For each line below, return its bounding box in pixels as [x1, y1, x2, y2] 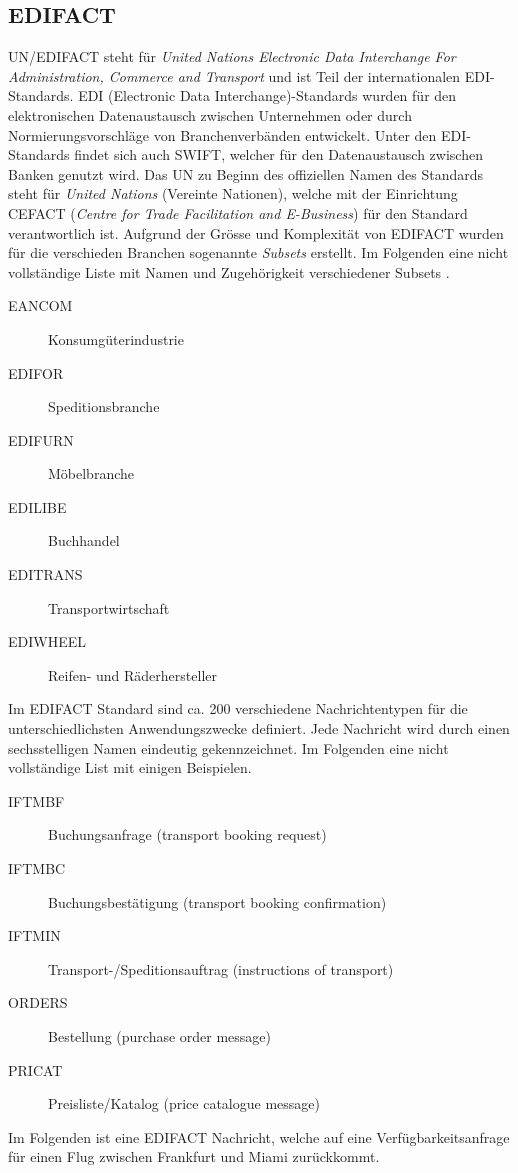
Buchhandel [48, 530, 120, 551]
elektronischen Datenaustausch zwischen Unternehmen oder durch [8, 104, 412, 125]
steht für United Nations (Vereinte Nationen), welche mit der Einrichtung [8, 183, 458, 204]
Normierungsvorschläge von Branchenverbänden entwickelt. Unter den [8, 124, 437, 145]
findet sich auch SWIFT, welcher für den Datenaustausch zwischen [74, 144, 483, 165]
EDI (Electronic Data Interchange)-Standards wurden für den [78, 85, 457, 106]
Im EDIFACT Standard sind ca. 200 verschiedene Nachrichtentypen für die [8, 698, 468, 719]
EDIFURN [8, 429, 74, 450]
